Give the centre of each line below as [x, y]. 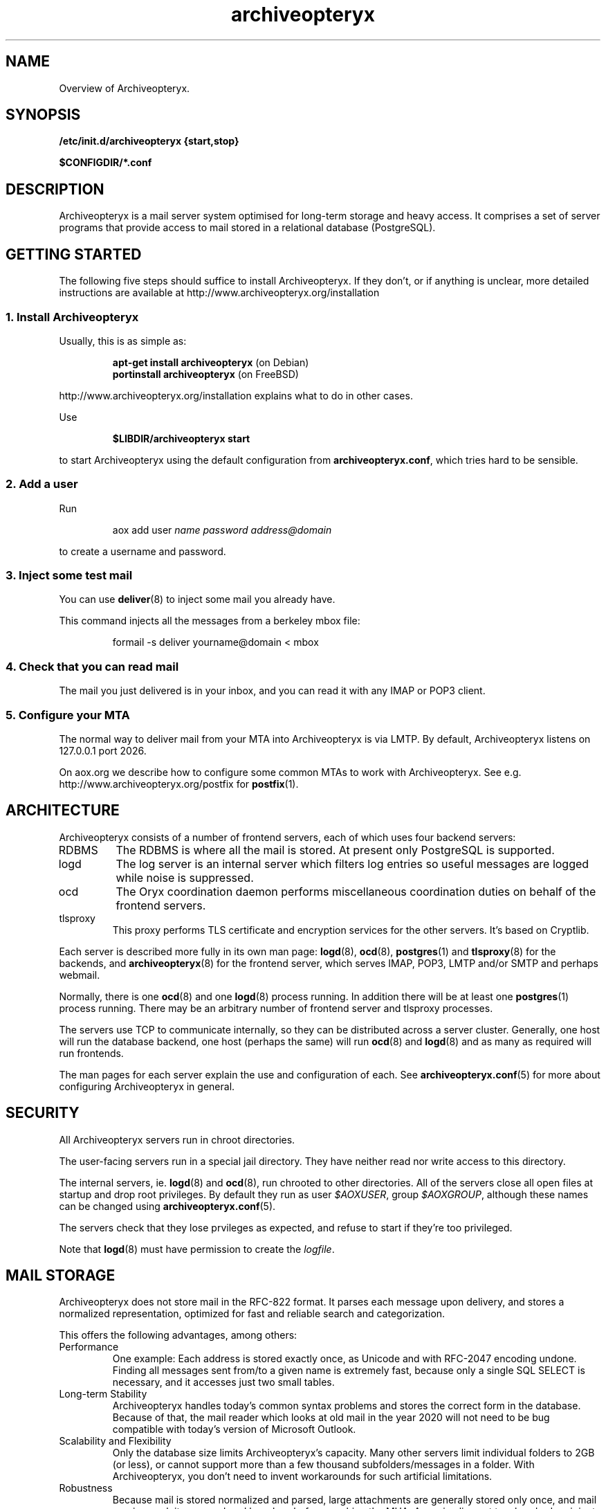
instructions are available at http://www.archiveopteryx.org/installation [219, 293]
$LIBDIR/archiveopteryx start [181, 438]
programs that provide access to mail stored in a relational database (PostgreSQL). [247, 228]
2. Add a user [42, 484]
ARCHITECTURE [63, 811]
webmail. [80, 975]
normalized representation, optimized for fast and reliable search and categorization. [252, 1314]
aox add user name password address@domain [222, 530]
